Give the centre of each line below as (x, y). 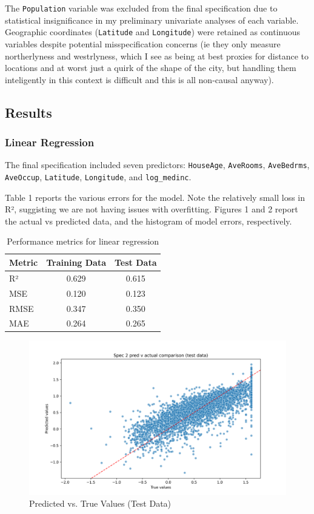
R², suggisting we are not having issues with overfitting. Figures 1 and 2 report (152, 209)
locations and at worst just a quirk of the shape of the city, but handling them (151, 68)
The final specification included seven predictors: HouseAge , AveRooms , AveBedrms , (157, 165)
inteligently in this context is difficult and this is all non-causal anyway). (139, 79)
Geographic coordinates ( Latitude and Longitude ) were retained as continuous (152, 32)
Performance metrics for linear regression (83, 241)
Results (28, 112)
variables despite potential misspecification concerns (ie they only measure (143, 43)
